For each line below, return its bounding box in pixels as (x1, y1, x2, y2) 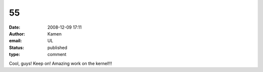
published (47, 44, 68, 51)
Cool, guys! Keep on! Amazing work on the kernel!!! (9, 60, 112, 66)
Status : (9, 44, 24, 51)
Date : (9, 24, 20, 30)
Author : (9, 31, 25, 36)
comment (47, 52, 67, 57)
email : (9, 38, 22, 44)
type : (9, 52, 20, 57)
